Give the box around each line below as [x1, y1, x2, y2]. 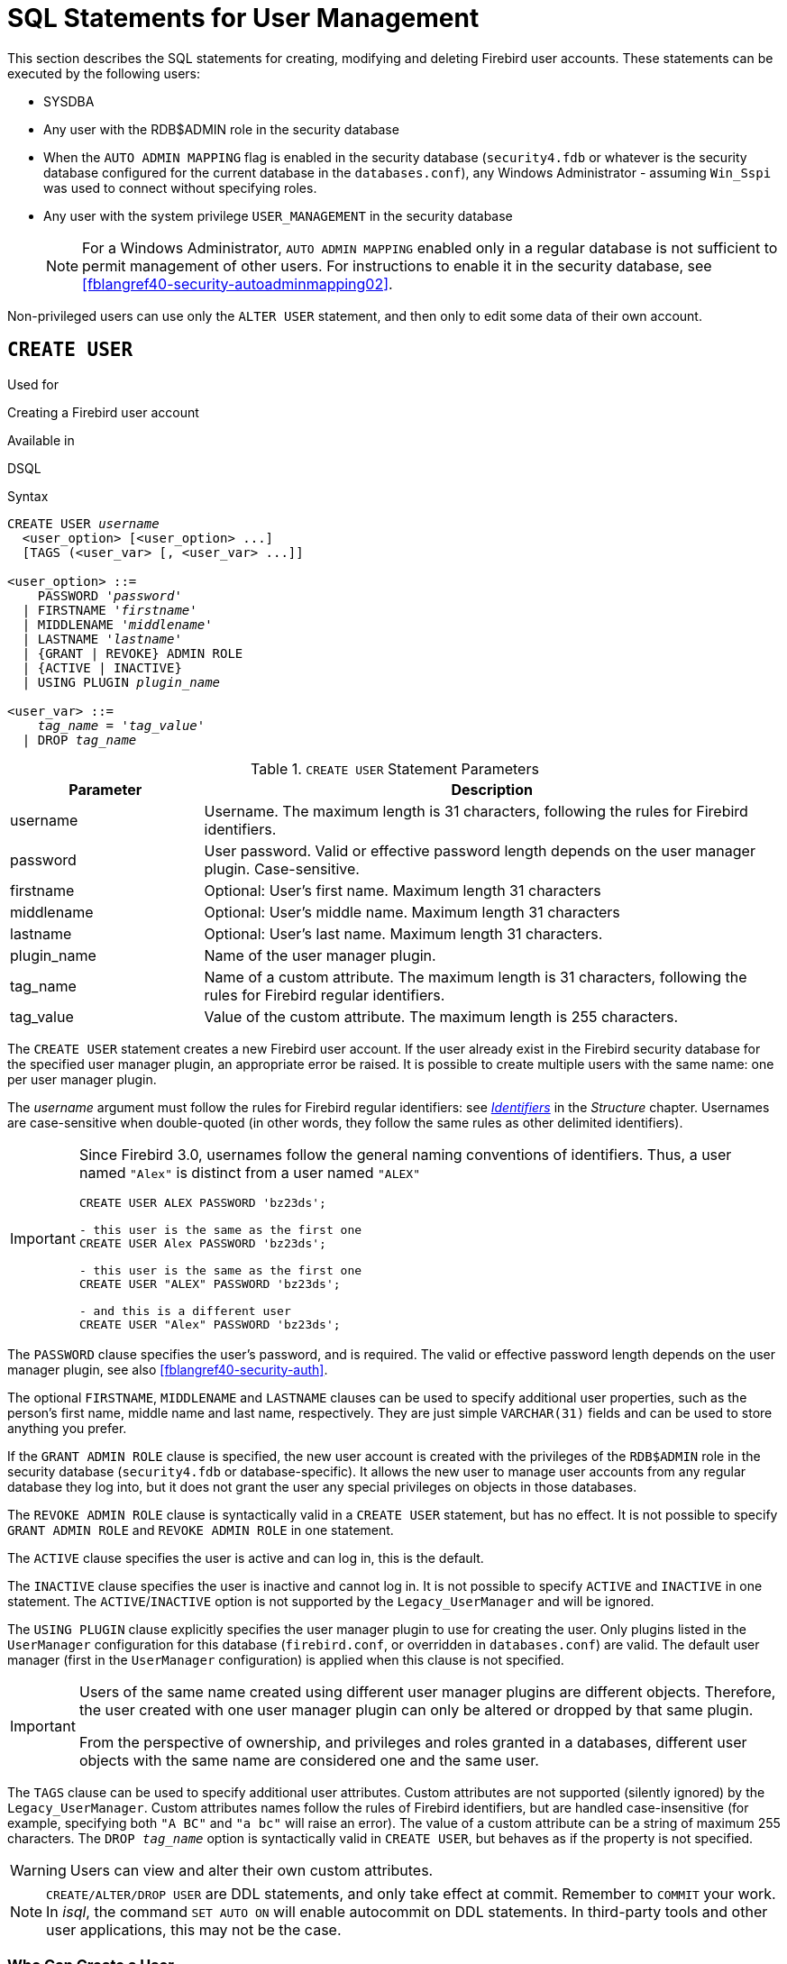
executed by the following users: [7, 65, 201, 81]
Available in [7, 432, 75, 448]
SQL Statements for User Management [7, 3, 480, 33]
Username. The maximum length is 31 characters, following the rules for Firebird [204, 801, 748, 820]
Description [451, 780, 533, 799]
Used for [7, 376, 59, 392]
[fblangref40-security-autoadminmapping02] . [82, 274, 393, 293]
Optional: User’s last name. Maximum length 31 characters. [204, 924, 603, 943]
